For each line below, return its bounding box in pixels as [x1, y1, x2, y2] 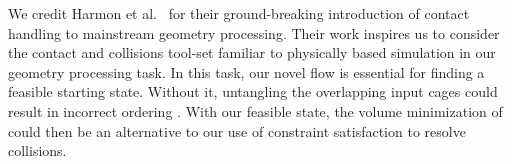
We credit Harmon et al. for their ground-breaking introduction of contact [8, 3, 470, 23]
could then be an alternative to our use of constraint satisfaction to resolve [8, 120, 466, 141]
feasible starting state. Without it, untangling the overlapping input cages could [8, 81, 498, 102]
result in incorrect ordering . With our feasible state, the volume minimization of [8, 100, 503, 121]
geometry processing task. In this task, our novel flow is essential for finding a [8, 61, 485, 82]
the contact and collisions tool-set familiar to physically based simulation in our [8, 42, 496, 63]
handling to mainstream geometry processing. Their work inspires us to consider [8, 22, 500, 43]
